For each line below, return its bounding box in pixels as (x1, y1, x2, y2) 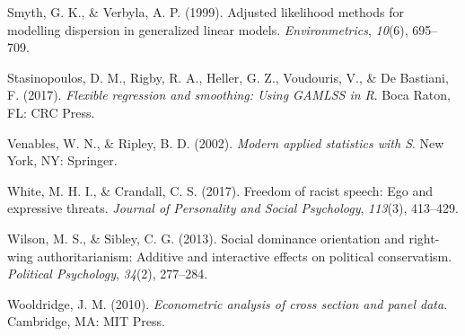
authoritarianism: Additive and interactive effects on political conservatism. (37, 246, 452, 265)
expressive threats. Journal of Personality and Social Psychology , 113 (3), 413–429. (7, 199, 459, 217)
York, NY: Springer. (7, 151, 118, 170)
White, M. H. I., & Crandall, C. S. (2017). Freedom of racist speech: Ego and (7, 181, 433, 199)
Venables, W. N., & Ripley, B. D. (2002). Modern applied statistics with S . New (7, 133, 444, 152)
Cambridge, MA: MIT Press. (7, 312, 165, 331)
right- (408, 228, 440, 247)
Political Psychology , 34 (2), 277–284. (7, 264, 208, 283)
